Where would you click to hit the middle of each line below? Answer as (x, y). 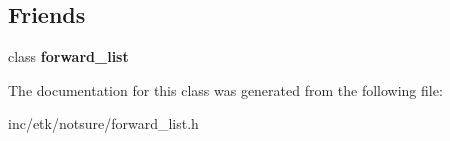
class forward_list (68, 56)
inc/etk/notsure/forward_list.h (103, 123)
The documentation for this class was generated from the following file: (225, 89)
